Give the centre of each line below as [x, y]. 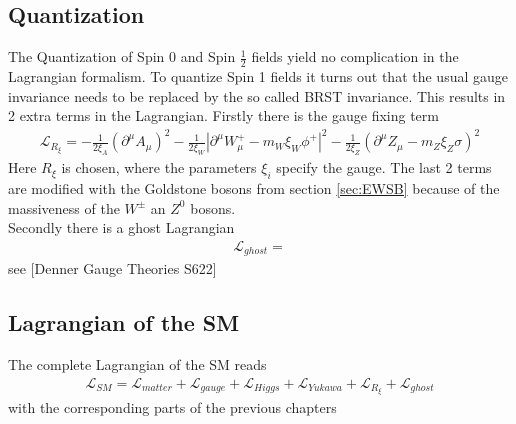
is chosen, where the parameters [159, 167]
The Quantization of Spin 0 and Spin [122, 56]
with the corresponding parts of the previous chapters [172, 407]
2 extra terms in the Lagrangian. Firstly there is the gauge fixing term [223, 115]
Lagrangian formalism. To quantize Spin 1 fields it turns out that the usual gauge [258, 76]
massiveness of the [64, 207]
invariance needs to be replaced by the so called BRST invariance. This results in [257, 95]
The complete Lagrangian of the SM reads [137, 363]
